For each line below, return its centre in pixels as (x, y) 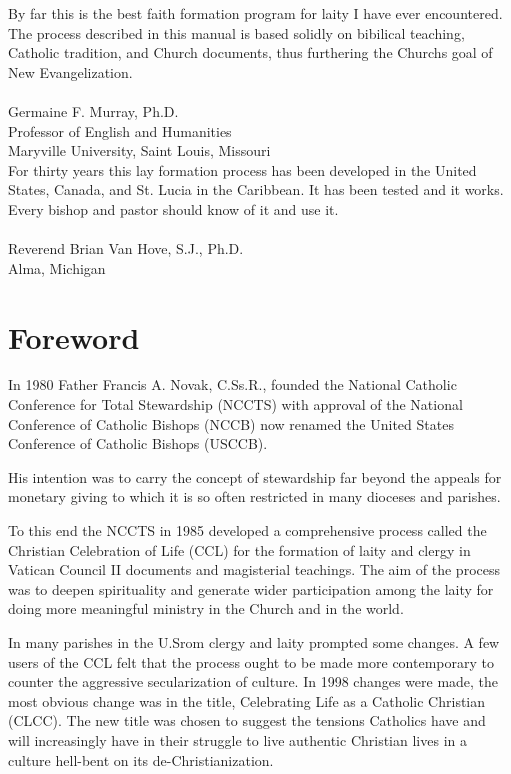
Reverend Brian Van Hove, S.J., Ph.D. (126, 248)
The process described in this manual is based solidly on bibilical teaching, (236, 32)
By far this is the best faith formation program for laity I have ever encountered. (255, 13)
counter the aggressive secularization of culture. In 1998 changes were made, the (253, 681)
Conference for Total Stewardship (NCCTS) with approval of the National (235, 404)
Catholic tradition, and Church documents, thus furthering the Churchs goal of (250, 52)
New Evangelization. (70, 71)
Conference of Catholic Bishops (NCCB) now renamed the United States (231, 423)
